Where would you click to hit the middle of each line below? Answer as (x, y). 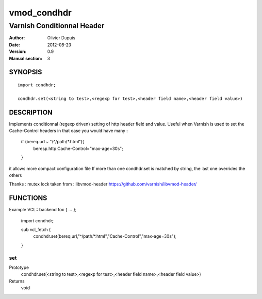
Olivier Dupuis (61, 38)
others (16, 175)
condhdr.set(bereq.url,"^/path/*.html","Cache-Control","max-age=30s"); (105, 236)
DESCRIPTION (31, 112)
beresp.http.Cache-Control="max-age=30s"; (78, 149)
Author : (17, 38)
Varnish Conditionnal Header (57, 26)
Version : (18, 51)
